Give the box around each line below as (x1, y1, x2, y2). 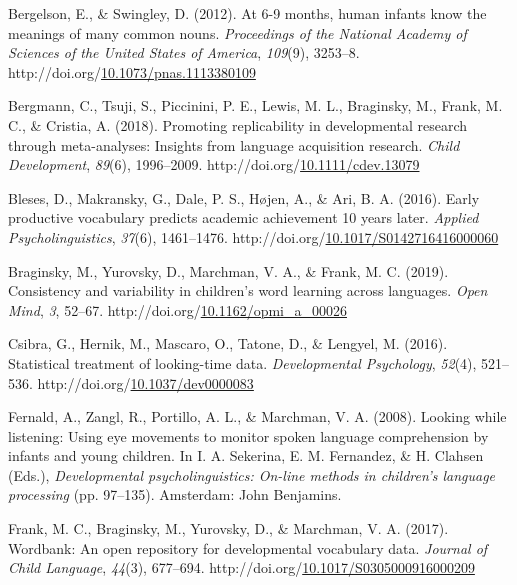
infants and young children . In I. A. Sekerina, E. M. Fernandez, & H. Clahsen (8, 445, 484, 466)
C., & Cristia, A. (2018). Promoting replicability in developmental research (8, 114, 468, 135)
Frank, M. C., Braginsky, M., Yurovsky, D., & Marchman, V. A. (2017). (8, 518, 449, 539)
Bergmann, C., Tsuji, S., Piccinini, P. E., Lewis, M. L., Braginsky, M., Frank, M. (8, 95, 503, 116)
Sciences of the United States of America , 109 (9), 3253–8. (8, 42, 360, 63)
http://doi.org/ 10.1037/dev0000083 (37, 372, 254, 393)
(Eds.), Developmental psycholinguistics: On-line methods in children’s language (8, 464, 496, 485)
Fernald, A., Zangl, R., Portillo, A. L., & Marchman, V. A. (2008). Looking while (8, 406, 507, 427)
